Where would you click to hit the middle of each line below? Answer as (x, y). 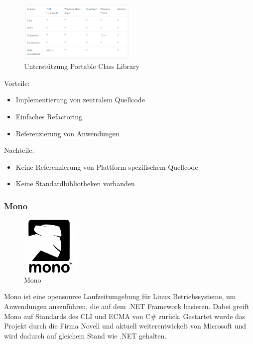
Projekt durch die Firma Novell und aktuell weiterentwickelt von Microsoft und (125, 326)
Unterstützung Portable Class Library (82, 66)
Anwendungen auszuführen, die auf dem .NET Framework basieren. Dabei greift (127, 306)
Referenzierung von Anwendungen (67, 133)
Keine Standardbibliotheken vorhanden (75, 183)
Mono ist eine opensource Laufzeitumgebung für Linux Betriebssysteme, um (120, 296)
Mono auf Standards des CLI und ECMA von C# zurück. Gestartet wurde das (125, 316)
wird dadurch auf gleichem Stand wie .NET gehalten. (85, 335)
